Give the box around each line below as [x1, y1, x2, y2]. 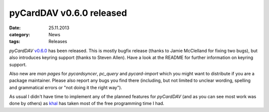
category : [9, 31, 30, 37]
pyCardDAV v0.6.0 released [9, 7, 127, 18]
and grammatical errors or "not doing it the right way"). [9, 84, 122, 90]
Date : [9, 25, 21, 31]
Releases [48, 39, 67, 45]
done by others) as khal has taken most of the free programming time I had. [9, 101, 164, 107]
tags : [9, 39, 20, 45]
